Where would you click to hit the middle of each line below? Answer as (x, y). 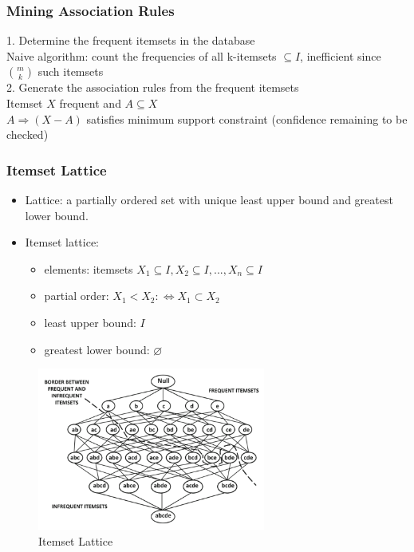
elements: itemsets (89, 268)
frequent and (90, 103)
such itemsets (71, 71)
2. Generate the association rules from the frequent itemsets (153, 87)
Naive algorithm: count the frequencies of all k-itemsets (142, 55)
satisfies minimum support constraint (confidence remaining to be (247, 118)
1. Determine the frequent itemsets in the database (131, 40)
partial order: (77, 296)
